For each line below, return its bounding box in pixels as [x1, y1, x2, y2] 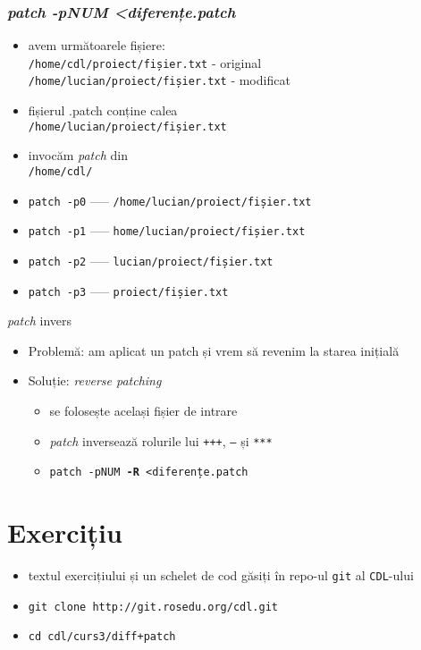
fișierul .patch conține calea [28, 101, 178, 120]
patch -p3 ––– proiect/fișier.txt [28, 281, 229, 300]
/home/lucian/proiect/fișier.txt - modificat [28, 71, 290, 89]
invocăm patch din [28, 146, 128, 165]
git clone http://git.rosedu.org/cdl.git [28, 600, 278, 613]
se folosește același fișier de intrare [49, 401, 238, 420]
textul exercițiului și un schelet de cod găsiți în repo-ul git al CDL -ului [28, 566, 414, 585]
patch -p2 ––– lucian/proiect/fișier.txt [28, 250, 274, 269]
